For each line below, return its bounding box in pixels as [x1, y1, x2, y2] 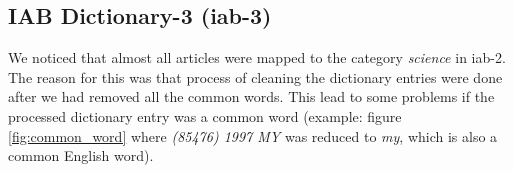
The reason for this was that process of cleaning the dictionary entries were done [8, 66, 503, 87]
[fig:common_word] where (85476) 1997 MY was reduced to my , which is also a [8, 125, 498, 146]
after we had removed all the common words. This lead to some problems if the [8, 86, 495, 107]
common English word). [8, 145, 154, 166]
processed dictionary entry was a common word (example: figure [8, 105, 402, 126]
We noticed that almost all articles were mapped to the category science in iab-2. [8, 47, 506, 68]
